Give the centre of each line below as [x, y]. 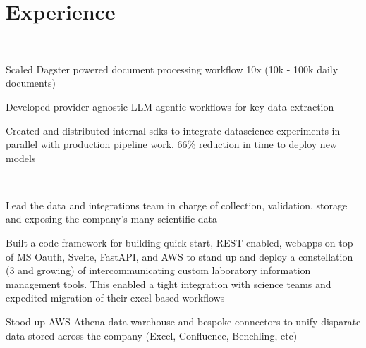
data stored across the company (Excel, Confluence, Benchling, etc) [152, 335]
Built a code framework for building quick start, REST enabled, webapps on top [179, 243]
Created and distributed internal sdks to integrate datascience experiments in [173, 130]
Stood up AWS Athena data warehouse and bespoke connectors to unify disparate [183, 322]
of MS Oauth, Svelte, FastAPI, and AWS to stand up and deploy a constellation [179, 256]
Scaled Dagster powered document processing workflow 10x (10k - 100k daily [172, 69]
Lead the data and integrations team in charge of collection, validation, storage [177, 205]
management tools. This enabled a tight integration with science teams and [169, 284]
